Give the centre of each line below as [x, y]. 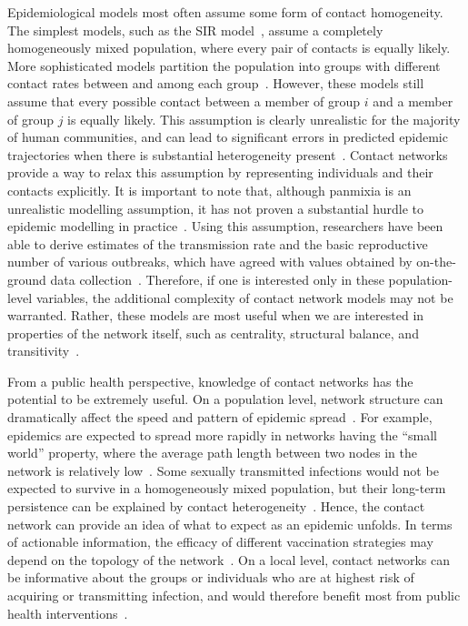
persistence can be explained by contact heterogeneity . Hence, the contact [216, 506]
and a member [413, 101]
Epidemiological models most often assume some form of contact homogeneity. [225, 12]
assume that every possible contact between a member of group [184, 101]
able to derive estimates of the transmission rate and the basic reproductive [218, 243]
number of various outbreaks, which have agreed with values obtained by [210, 262]
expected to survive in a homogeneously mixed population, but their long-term [227, 488]
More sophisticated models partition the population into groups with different [224, 65]
